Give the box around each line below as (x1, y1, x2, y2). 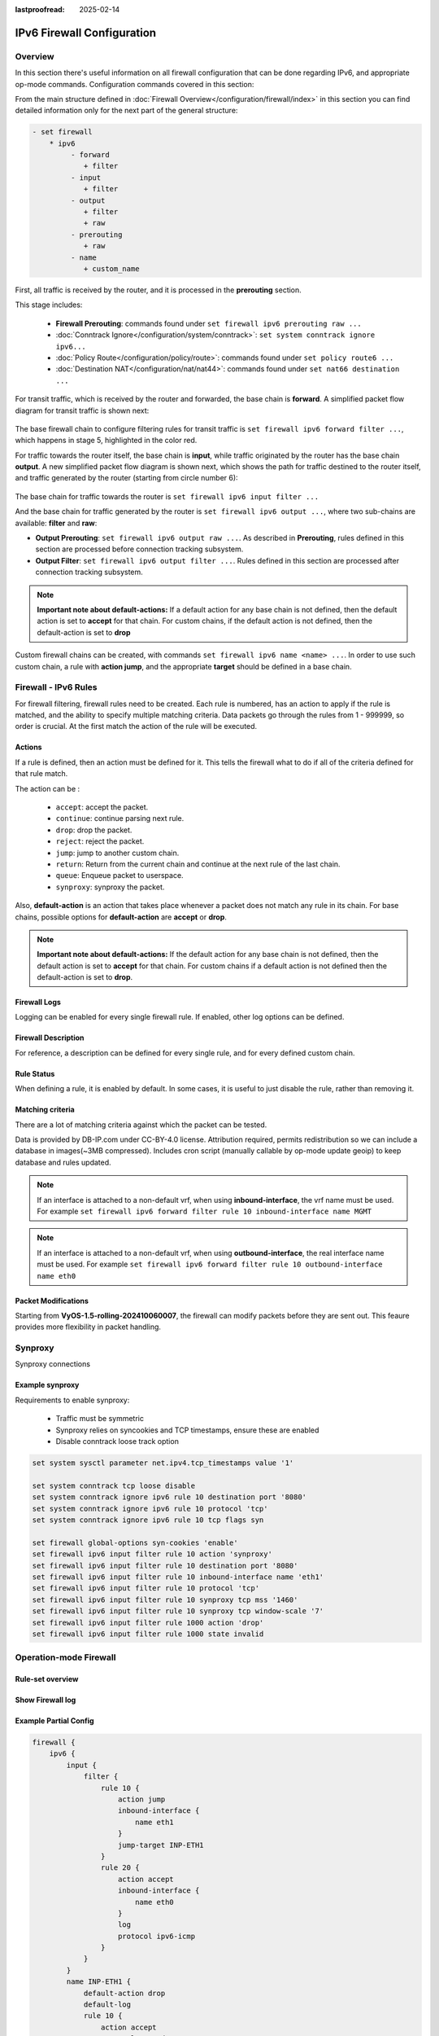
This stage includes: (15, 300, 83, 309)
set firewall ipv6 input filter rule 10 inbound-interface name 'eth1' (32, 1572, 324, 1582)
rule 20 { (100, 1863, 140, 1872)
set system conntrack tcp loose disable (32, 1481, 195, 1490)
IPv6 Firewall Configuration (15, 25, 157, 40)
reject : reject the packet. (55, 836, 145, 846)
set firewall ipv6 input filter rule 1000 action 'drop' (32, 1617, 264, 1627)
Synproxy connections (15, 1359, 91, 1369)
